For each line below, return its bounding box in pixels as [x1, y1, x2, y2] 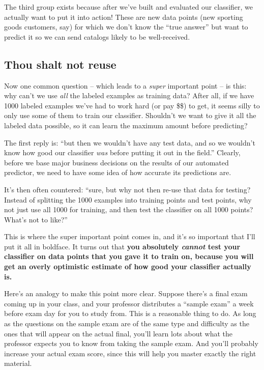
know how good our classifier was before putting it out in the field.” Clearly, [4, 147, 241, 158]
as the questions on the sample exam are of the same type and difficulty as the [4, 318, 249, 329]
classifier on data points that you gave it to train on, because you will [4, 251, 254, 262]
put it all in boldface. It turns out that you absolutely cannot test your [4, 241, 241, 251]
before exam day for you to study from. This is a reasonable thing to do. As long [4, 308, 256, 319]
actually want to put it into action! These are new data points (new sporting [4, 11, 243, 22]
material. [4, 358, 32, 368]
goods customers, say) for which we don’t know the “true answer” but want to [4, 21, 248, 32]
